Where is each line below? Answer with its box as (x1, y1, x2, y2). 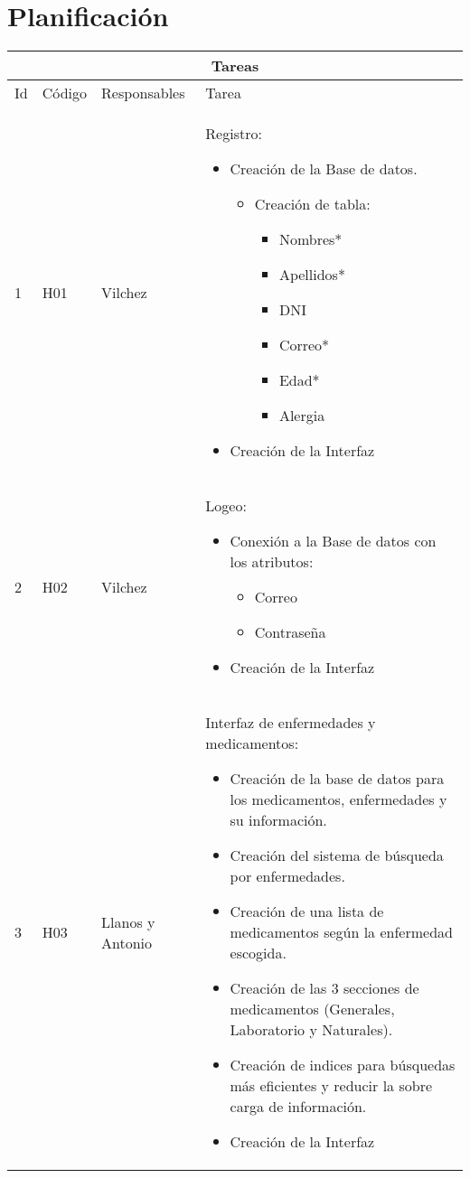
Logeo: (205, 495, 247, 517)
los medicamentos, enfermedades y (230, 789, 447, 810)
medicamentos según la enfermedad (230, 921, 453, 943)
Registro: (205, 123, 262, 145)
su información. (230, 809, 327, 831)
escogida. (230, 942, 287, 964)
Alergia (278, 405, 325, 426)
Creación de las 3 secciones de (230, 977, 419, 999)
